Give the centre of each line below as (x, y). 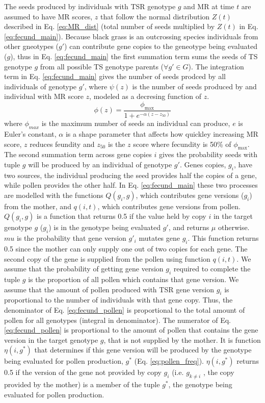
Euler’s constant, (30, 133)
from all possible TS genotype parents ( (102, 66)
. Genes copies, (203, 164)
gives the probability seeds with (208, 154)
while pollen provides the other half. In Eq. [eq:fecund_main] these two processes (131, 185)
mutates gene (159, 238)
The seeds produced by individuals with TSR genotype (90, 6)
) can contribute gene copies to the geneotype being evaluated (161, 46)
